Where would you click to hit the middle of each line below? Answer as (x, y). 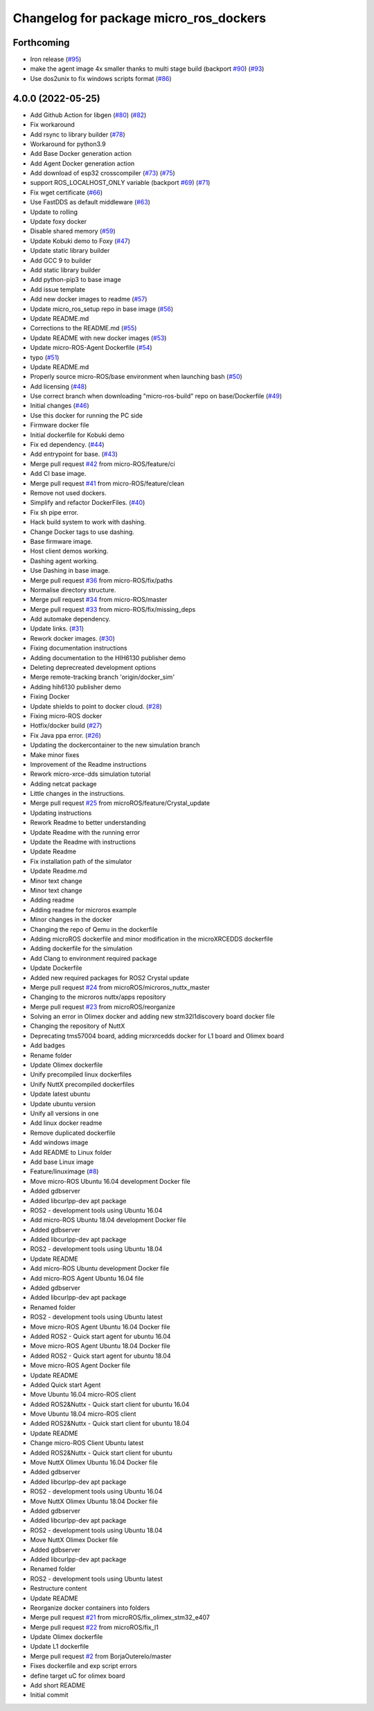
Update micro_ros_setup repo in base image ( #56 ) (102, 309)
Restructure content (59, 1588)
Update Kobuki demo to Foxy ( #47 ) (80, 241)
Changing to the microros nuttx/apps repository (98, 997)
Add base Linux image (62, 1162)
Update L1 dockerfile (60, 1647)
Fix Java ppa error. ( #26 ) (66, 735)
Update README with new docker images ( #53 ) (98, 338)
